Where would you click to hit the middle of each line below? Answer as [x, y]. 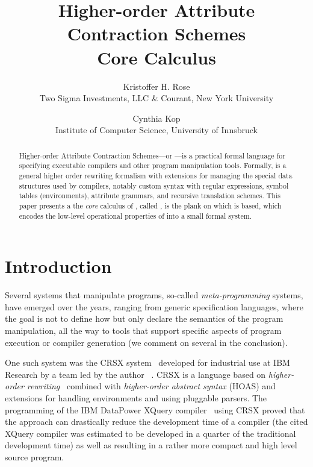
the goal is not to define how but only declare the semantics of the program [144, 318]
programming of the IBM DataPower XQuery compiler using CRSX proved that [155, 409]
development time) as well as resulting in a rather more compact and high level [151, 445]
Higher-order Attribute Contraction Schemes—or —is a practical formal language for [152, 155]
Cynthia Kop [156, 118]
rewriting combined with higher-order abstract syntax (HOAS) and [151, 386]
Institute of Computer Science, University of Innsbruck [156, 130]
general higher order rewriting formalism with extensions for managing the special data [156, 175]
